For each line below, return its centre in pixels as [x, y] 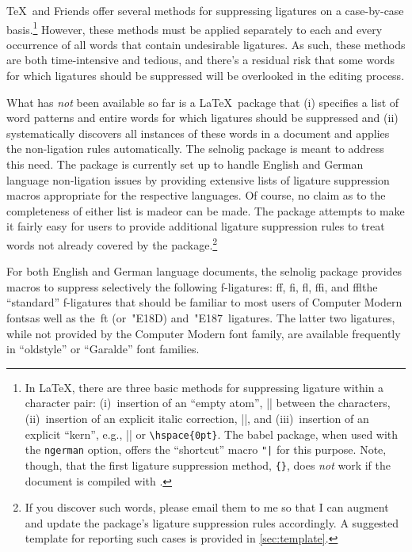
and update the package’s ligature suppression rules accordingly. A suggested [212, 522]
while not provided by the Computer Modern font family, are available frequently [204, 333]
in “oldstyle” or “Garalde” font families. [103, 349]
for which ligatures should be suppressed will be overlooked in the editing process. [206, 76]
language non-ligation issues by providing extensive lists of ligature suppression [198, 179]
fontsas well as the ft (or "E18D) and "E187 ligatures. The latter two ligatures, [201, 318]
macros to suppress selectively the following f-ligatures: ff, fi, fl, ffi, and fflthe [192, 286]
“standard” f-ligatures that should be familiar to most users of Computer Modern [204, 302]
